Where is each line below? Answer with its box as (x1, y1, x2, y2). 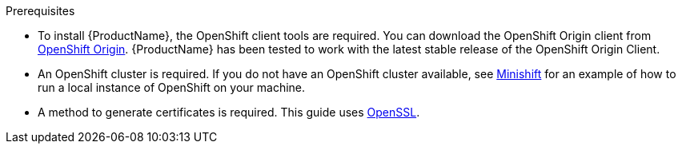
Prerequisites (6, 4, 75, 18)
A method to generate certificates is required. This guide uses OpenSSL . (38, 105, 420, 119)
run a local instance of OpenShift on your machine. (38, 81, 306, 94)
